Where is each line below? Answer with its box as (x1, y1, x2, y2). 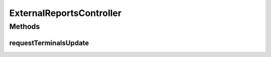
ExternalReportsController (9, 7, 122, 18)
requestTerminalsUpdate (9, 38, 89, 47)
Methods (9, 22, 40, 31)
